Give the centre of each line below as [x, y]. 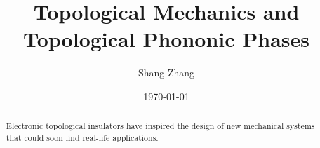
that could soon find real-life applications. [82, 137]
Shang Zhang [166, 73]
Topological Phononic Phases [166, 39]
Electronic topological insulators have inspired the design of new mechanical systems [160, 126]
